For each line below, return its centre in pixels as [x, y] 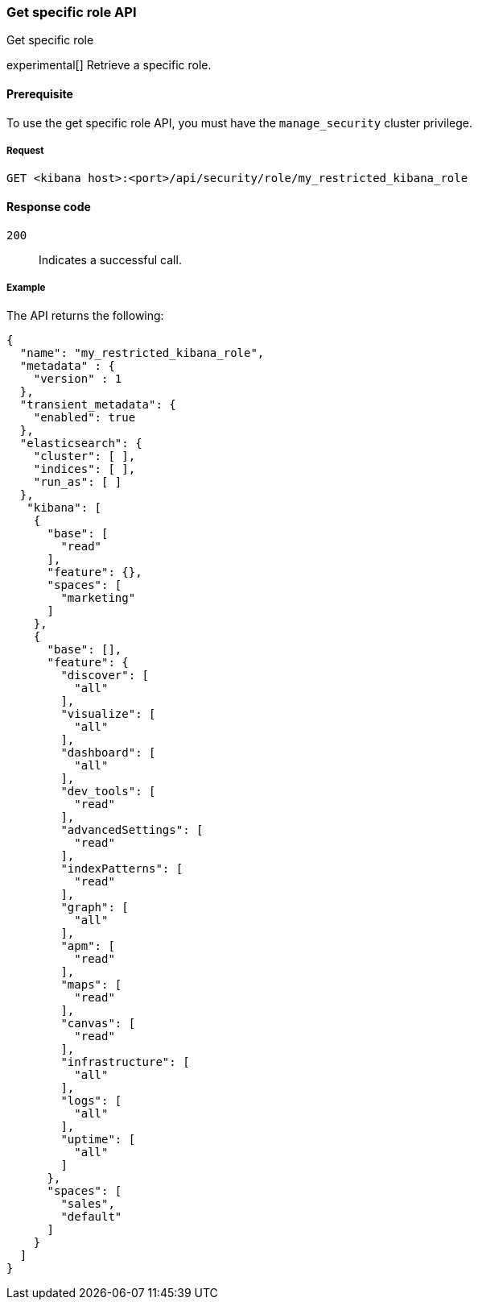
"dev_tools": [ [108, 792]
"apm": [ [88, 946]
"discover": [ [105, 676]
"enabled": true [84, 418]
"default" [91, 1217]
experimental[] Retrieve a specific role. [109, 65]
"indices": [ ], [84, 469]
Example [26, 287]
